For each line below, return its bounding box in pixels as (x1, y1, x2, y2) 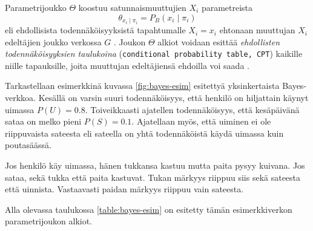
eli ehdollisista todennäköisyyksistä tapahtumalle (5, 24, 186, 36)
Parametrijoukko (5, 1, 67, 13)
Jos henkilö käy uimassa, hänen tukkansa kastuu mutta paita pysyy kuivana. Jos (5, 159, 305, 172)
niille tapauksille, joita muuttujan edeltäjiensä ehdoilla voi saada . (5, 59, 249, 71)
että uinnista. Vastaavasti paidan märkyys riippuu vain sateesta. (5, 183, 244, 195)
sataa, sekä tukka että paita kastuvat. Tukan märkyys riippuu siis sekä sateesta (5, 171, 301, 183)
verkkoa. (5, 91, 36, 104)
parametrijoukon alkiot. (5, 215, 93, 227)
